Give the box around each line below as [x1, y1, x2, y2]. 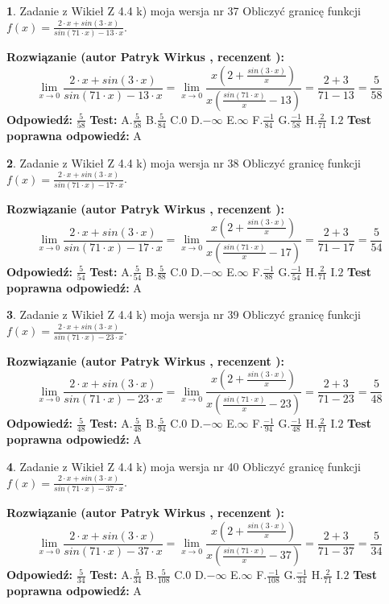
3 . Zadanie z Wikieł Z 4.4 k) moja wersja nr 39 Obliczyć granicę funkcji [6, 306, 361, 323]
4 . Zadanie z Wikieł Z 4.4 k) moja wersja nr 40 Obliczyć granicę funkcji [6, 457, 361, 474]
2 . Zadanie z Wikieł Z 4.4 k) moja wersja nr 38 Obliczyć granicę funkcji [6, 154, 361, 171]
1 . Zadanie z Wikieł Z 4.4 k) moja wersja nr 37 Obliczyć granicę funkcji [6, 2, 361, 19]
